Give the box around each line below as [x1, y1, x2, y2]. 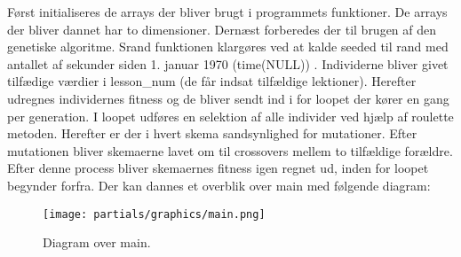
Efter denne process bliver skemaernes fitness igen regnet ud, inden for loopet [7, 159, 429, 177]
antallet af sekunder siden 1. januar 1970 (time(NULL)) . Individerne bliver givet [7, 54, 449, 73]
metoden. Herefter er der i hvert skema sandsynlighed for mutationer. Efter [7, 124, 417, 143]
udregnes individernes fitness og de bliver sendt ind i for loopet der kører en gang [7, 89, 449, 107]
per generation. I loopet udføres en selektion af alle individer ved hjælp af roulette [7, 106, 454, 125]
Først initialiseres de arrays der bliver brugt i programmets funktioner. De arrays [7, 3, 448, 20]
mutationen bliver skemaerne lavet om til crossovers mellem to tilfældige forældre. [7, 141, 453, 160]
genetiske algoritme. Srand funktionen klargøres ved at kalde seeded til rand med [7, 37, 449, 56]
